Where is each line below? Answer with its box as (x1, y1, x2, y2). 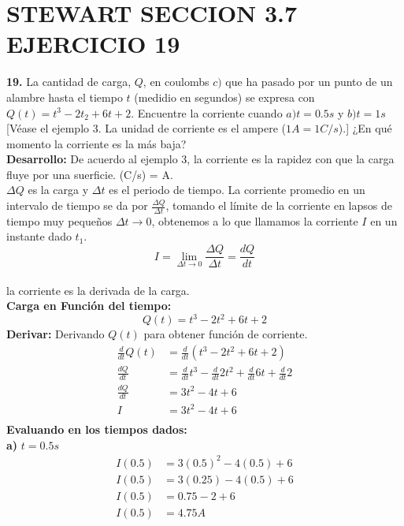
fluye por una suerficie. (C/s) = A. (6, 166, 173, 182)
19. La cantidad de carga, (6, 73, 132, 90)
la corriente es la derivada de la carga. (6, 282, 190, 298)
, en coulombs (143, 73, 209, 90)
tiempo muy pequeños (6, 212, 113, 229)
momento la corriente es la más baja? (6, 135, 187, 151)
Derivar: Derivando (6, 326, 105, 342)
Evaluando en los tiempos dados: (6, 420, 187, 437)
